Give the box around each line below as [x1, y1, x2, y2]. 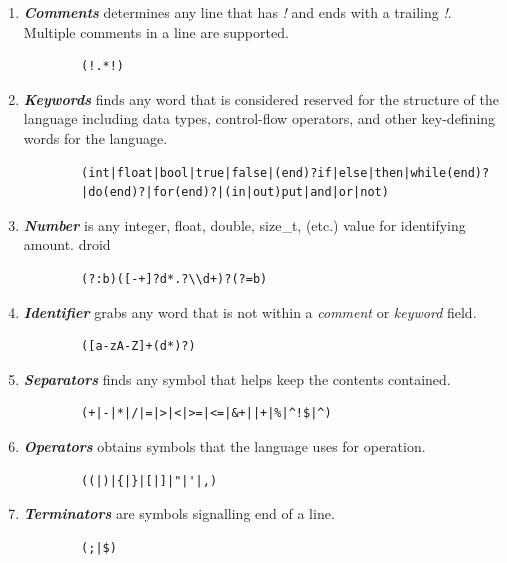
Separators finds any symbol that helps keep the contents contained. [23, 368, 451, 389]
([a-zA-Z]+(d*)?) [81, 339, 196, 354]
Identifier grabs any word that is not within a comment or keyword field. [23, 301, 477, 322]
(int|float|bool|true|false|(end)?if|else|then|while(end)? [81, 165, 490, 180]
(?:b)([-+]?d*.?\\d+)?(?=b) [81, 271, 268, 286]
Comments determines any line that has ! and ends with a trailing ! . [23, 2, 452, 22]
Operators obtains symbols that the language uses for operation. [23, 435, 426, 456]
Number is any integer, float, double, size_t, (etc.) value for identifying [23, 214, 466, 235]
